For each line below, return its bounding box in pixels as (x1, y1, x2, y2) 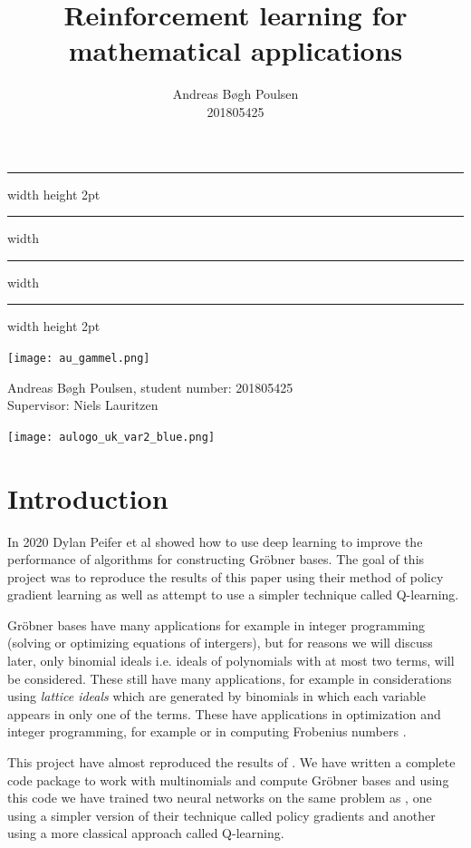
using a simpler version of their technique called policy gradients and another (7, 805, 436, 824)
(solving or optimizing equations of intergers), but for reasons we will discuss (7, 633, 433, 652)
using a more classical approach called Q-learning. (7, 824, 284, 843)
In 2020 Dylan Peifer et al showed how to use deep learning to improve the (7, 531, 423, 551)
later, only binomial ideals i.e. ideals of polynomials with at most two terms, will (7, 651, 455, 670)
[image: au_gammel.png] (7, 351, 150, 365)
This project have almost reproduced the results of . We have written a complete (7, 753, 456, 772)
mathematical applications (68, 32, 403, 69)
